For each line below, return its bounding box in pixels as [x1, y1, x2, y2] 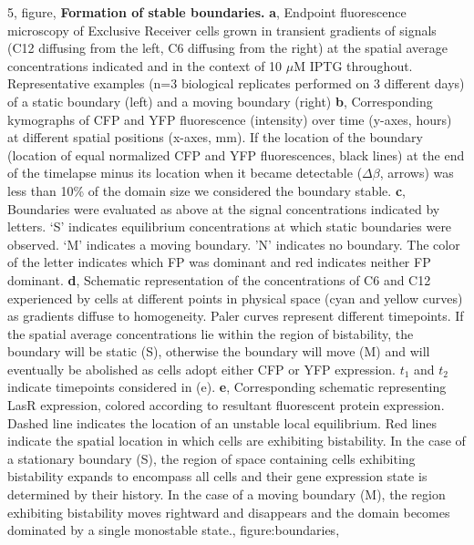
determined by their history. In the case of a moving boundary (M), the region [7, 485, 446, 504]
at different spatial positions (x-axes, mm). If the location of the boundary [7, 128, 423, 147]
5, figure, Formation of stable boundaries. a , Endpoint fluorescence [7, 3, 407, 21]
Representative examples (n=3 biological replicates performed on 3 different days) [7, 74, 465, 93]
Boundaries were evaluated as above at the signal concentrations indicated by [7, 199, 440, 218]
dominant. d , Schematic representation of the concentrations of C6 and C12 [7, 270, 431, 289]
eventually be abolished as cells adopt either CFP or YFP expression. [7, 359, 396, 378]
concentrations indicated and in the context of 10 [7, 56, 283, 75]
